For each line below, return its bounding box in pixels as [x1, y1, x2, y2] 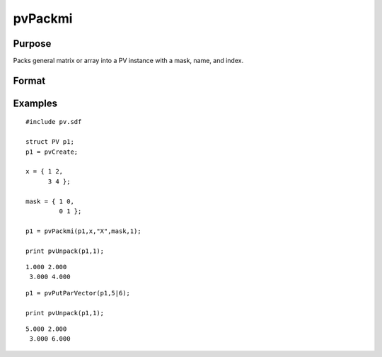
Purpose [13, 38, 52, 50]
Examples [13, 97, 58, 109]
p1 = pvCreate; [25, 147, 79, 156]
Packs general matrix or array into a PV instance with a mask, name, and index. [13, 57, 244, 65]
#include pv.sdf [25, 118, 82, 126]
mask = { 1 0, [25, 197, 74, 205]
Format [13, 74, 46, 86]
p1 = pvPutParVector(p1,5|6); [25, 289, 131, 297]
